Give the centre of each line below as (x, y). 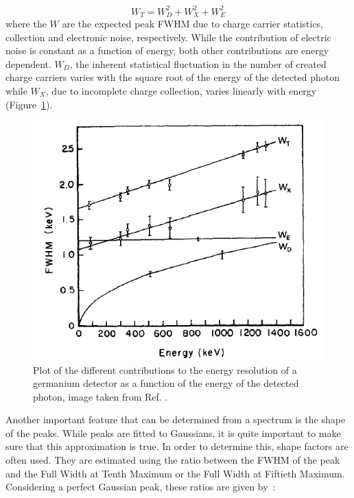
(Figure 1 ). (29, 104)
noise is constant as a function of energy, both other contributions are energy (167, 50)
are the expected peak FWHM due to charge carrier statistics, (193, 23)
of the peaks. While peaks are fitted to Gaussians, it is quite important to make (173, 432)
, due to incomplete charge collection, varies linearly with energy (181, 90)
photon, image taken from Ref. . (101, 396)
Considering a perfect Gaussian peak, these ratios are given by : (141, 487)
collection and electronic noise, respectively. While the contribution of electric (168, 37)
